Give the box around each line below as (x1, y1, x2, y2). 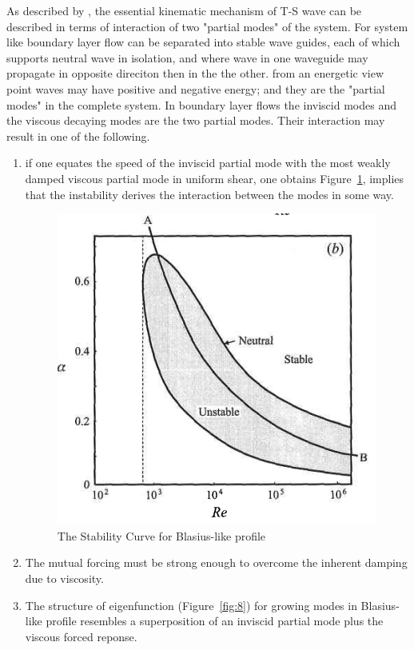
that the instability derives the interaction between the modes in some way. (25, 185, 394, 202)
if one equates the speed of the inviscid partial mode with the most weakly (25, 154, 391, 171)
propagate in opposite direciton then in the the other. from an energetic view (6, 65, 384, 82)
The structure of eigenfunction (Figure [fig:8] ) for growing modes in (25, 596, 357, 613)
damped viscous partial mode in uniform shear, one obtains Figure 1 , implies (25, 169, 404, 186)
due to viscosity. (25, 569, 104, 586)
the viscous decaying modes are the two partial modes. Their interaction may (6, 112, 385, 129)
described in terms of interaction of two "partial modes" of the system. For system (6, 18, 408, 34)
